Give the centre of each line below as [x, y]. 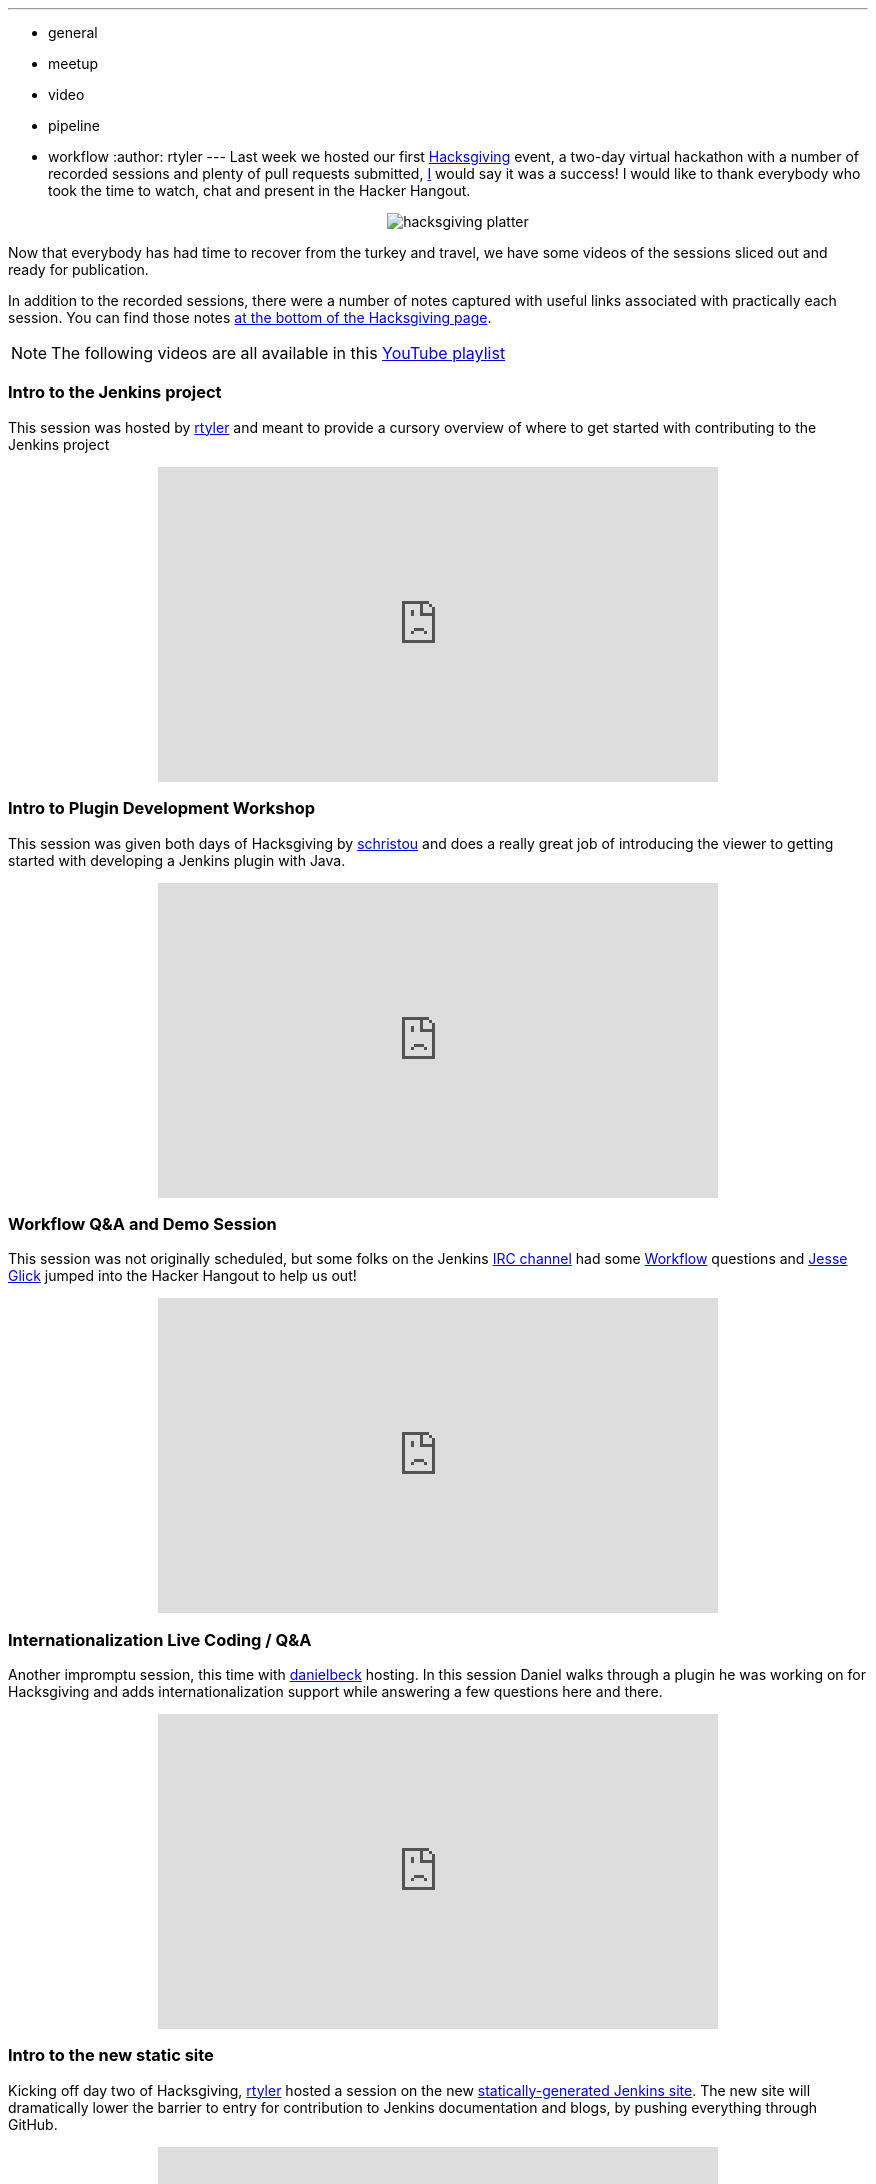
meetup [73, 63]
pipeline [74, 125]
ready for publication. [78, 269]
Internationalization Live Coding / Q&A [160, 1639]
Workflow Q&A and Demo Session [142, 1223]
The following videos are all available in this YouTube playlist [278, 353]
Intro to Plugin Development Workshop [162, 808]
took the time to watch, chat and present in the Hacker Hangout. [259, 190]
